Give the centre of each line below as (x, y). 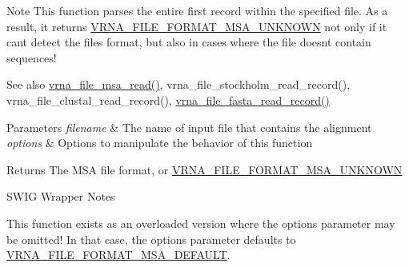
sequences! (32, 57)
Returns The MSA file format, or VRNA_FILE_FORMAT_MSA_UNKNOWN (204, 169)
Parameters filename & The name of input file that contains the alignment (189, 127)
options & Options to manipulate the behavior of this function (160, 143)
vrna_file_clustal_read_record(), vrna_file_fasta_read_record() (168, 100)
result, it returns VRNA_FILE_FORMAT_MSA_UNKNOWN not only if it (197, 26)
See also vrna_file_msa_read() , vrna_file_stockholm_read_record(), (178, 84)
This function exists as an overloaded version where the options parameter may (201, 223)
